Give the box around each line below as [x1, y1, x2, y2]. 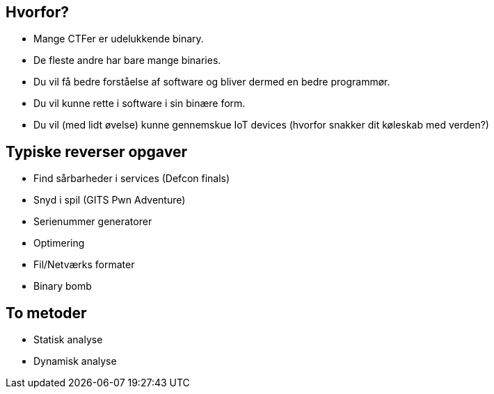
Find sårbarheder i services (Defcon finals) [33, 172, 230, 185]
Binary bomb [33, 280, 92, 293]
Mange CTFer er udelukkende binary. [33, 33, 204, 45]
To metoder [6, 304, 87, 322]
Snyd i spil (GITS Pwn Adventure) [33, 194, 186, 206]
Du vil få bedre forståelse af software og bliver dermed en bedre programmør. [33, 76, 390, 88]
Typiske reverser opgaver [6, 142, 187, 161]
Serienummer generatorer [33, 215, 152, 228]
